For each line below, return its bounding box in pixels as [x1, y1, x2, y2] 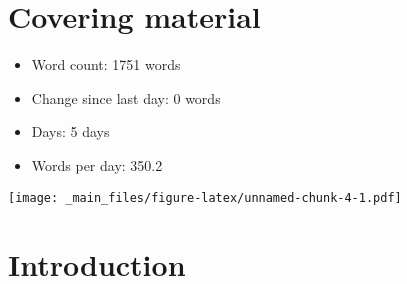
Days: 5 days [31, 121, 110, 142]
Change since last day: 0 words [31, 87, 221, 108]
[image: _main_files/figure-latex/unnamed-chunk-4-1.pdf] [8, 190, 402, 205]
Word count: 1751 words [31, 54, 181, 75]
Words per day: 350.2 [31, 154, 163, 175]
